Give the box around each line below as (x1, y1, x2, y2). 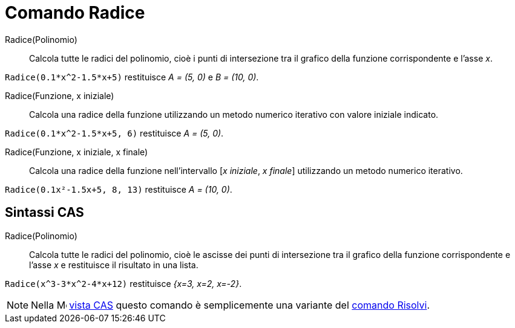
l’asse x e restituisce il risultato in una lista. (29, 259, 198, 270)
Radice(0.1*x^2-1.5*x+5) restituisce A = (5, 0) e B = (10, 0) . (5, 71, 259, 82)
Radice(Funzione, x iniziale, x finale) (5, 146, 148, 157)
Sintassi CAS (5, 205, 84, 220)
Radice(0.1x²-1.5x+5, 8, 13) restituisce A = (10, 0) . (5, 184, 232, 195)
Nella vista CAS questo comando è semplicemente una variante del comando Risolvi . (31, 298, 430, 311)
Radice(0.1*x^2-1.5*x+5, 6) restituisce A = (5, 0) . (5, 127, 224, 138)
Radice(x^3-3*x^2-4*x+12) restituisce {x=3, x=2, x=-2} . (5, 278, 242, 289)
